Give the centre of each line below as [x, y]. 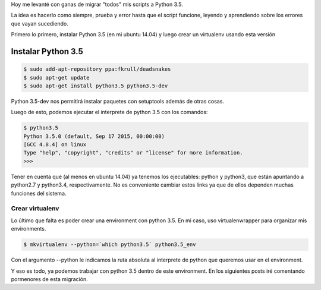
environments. [29, 229]
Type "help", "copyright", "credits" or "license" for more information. [133, 153]
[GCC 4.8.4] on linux [55, 145]
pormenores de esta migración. [50, 279]
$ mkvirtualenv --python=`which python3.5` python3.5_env [110, 245]
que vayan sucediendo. [40, 23]
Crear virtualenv [35, 209]
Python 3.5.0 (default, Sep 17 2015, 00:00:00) [94, 136]
